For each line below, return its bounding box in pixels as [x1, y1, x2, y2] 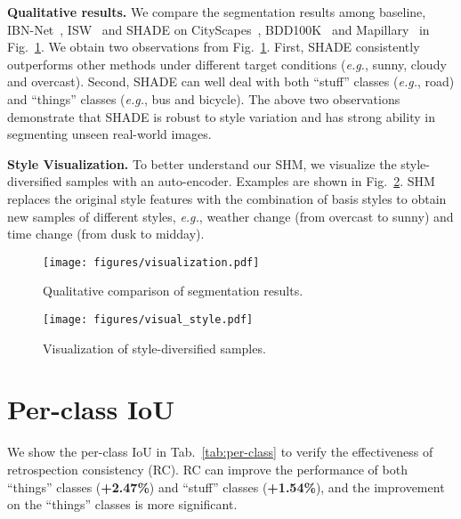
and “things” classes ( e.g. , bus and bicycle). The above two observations [7, 89, 400, 108]
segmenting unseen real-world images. [7, 125, 212, 143]
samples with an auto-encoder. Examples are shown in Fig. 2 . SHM [66, 172, 435, 191]
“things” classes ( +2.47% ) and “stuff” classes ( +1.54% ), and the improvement [7, 477, 445, 496]
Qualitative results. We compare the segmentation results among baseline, [7, 3, 426, 20]
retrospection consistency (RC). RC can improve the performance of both [7, 459, 408, 478]
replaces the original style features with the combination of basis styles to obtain [7, 189, 447, 207]
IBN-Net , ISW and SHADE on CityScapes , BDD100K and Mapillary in [7, 20, 430, 38]
